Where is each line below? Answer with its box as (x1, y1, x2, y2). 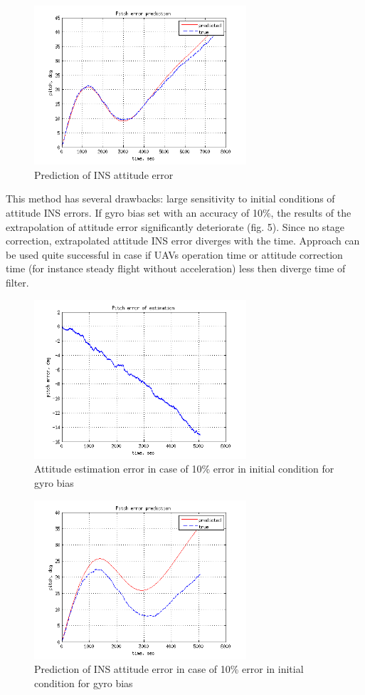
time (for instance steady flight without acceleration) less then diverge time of (6, 261, 346, 276)
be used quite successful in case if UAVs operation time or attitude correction (6, 247, 343, 262)
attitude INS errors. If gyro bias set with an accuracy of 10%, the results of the (6, 205, 351, 220)
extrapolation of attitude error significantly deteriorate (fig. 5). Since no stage (6, 219, 345, 234)
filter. (6, 274, 29, 289)
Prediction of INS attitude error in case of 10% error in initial (34, 661, 304, 676)
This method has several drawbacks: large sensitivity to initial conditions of (6, 191, 335, 206)
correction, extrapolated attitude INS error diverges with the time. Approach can (6, 233, 360, 248)
